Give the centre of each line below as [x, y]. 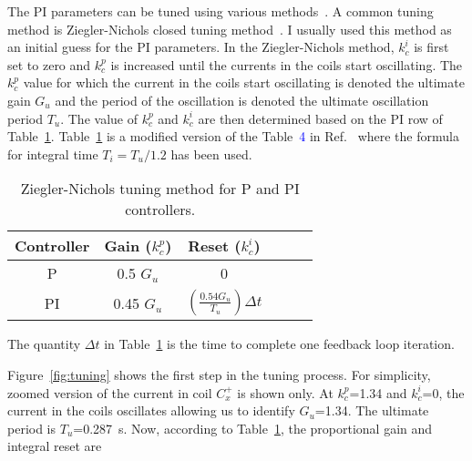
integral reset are [55, 446]
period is [32, 428]
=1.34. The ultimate [372, 410]
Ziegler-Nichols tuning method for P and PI [160, 189]
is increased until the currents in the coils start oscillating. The [287, 64]
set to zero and [49, 64]
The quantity [44, 344]
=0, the [443, 392]
